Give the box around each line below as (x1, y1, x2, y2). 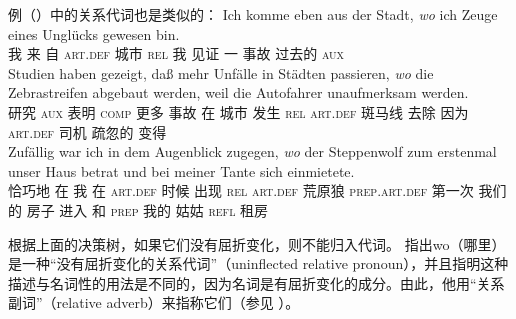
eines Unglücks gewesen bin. (8, 23, 180, 44)
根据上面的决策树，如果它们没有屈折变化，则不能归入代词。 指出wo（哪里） (8, 233, 506, 254)
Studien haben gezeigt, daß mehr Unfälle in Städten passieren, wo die (8, 62, 434, 83)
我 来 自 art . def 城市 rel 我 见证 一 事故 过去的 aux (8, 43, 345, 64)
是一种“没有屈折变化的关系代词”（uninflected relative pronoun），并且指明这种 (8, 253, 509, 274)
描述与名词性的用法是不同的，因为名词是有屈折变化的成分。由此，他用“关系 (8, 272, 505, 293)
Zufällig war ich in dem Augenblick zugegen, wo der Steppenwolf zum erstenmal (8, 141, 497, 162)
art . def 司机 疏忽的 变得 (8, 121, 167, 142)
